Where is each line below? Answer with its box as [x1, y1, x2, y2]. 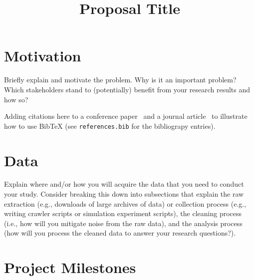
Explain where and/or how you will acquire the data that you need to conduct [4, 179, 244, 189]
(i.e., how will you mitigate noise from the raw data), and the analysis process [4, 218, 243, 228]
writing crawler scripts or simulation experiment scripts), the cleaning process [4, 208, 242, 219]
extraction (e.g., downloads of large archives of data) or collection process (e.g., [4, 198, 247, 209]
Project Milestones [4, 257, 136, 278]
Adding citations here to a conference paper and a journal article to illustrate [4, 111, 248, 121]
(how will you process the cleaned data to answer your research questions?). [4, 228, 236, 238]
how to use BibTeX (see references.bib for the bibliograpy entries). [4, 120, 216, 131]
